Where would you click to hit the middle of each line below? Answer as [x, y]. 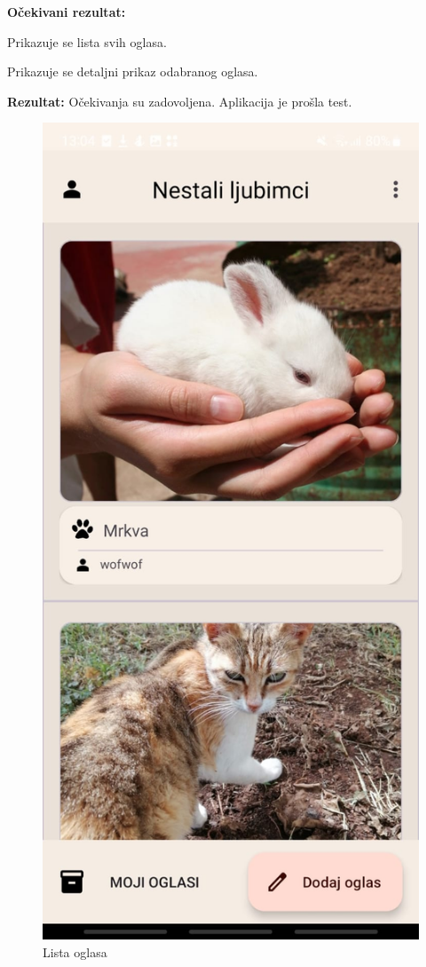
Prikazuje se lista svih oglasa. [87, 41]
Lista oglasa [75, 951]
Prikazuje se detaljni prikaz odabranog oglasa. [133, 71]
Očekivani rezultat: [67, 12]
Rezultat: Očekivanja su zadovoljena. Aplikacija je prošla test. [180, 101]
